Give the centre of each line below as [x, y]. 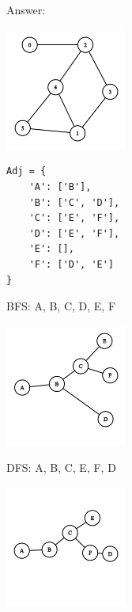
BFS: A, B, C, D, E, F [61, 306]
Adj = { [26, 171]
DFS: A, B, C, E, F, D [61, 467]
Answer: [26, 10]
